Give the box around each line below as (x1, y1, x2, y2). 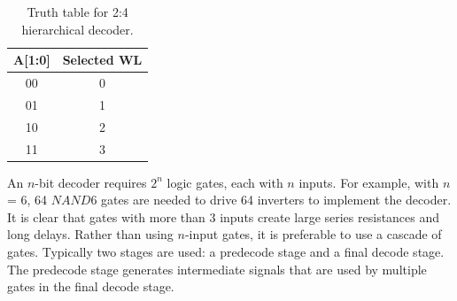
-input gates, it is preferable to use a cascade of (184, 225, 442, 243)
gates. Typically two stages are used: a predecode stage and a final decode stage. (7, 243, 445, 261)
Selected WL (62, 50, 143, 69)
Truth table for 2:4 (27, 3, 128, 20)
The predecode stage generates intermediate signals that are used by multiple (7, 259, 427, 278)
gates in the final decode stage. (7, 277, 174, 296)
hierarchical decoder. (21, 19, 134, 38)
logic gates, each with (167, 173, 283, 191)
